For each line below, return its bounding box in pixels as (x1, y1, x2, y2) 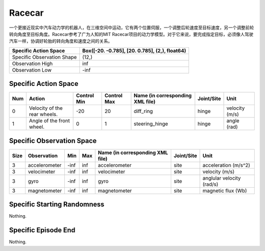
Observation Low (12, 66, 52, 73)
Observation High (12, 60, 53, 67)
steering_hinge (133, 120, 168, 127)
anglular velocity (202, 174, 241, 181)
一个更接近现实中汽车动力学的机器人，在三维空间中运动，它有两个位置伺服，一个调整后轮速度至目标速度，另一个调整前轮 (9, 25, 254, 30)
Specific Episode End (9, 226, 76, 234)
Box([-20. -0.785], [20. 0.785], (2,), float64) (82, 47, 186, 54)
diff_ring (133, 108, 153, 115)
